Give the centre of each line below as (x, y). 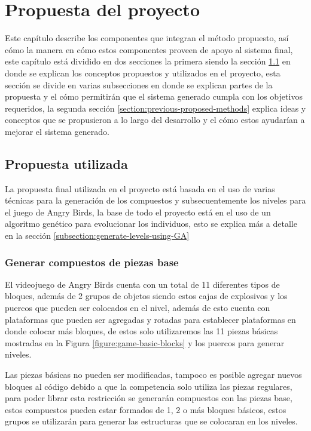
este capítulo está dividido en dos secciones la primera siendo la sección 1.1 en (148, 61)
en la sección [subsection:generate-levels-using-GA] (97, 235)
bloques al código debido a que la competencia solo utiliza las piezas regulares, (149, 386)
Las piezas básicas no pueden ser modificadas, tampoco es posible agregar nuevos (153, 375)
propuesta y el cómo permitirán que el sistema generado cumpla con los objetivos (154, 96)
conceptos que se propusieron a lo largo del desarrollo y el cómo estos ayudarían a (155, 120)
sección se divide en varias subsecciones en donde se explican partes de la (139, 84)
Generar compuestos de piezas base (92, 262)
